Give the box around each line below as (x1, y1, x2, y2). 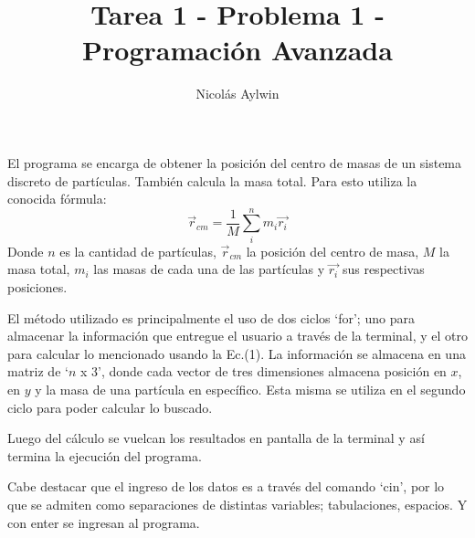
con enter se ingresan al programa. (7, 512, 200, 532)
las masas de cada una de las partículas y (93, 259, 325, 279)
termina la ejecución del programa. (7, 446, 202, 465)
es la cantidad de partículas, (59, 241, 216, 260)
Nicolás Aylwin (195, 84, 280, 103)
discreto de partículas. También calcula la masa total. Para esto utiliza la (7, 171, 417, 190)
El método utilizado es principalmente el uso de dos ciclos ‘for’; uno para (7, 308, 415, 327)
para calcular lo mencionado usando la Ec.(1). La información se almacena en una (7, 343, 466, 363)
